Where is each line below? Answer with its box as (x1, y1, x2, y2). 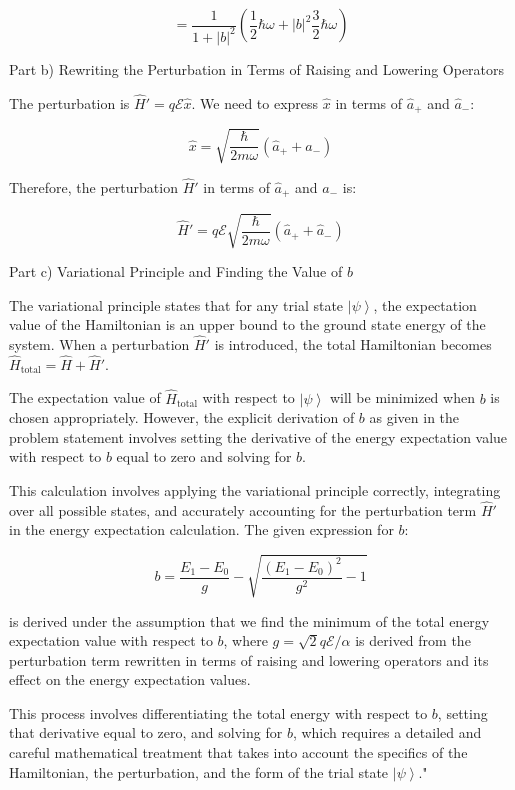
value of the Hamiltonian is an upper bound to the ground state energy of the (9, 314, 486, 335)
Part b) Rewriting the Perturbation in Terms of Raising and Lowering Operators (9, 58, 505, 79)
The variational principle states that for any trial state (9, 294, 344, 315)
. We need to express (191, 92, 319, 113)
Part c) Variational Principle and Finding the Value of (9, 260, 343, 281)
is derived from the (355, 630, 471, 651)
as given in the (369, 407, 460, 428)
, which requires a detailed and (292, 722, 482, 743)
